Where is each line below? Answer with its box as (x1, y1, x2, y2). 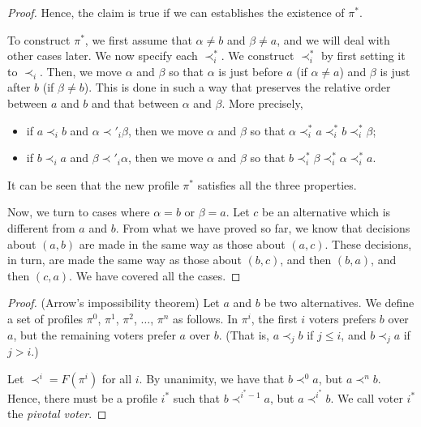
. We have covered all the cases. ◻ (69, 267, 241, 284)
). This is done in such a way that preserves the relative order (84, 79, 391, 96)
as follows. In (173, 310, 238, 327)
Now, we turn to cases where (7, 203, 150, 220)
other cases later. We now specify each (7, 47, 198, 64)
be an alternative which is (262, 203, 391, 220)
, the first (251, 310, 298, 327)
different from (7, 219, 75, 236)
